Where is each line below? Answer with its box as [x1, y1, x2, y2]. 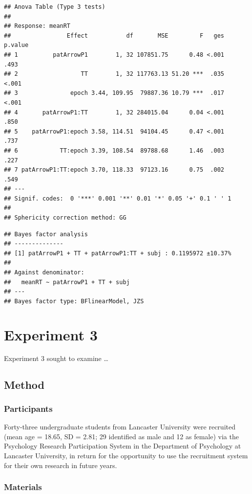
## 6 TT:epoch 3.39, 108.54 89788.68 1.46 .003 [4, 147, 225, 154]
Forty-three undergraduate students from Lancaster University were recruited [4, 422, 235, 432]
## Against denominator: [4, 269, 84, 276]
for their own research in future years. [4, 460, 117, 470]
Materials [4, 481, 42, 493]
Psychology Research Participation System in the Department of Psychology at [4, 441, 241, 451]
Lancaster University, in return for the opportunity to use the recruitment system [4, 450, 248, 460]
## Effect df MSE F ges [4, 32, 225, 39]
